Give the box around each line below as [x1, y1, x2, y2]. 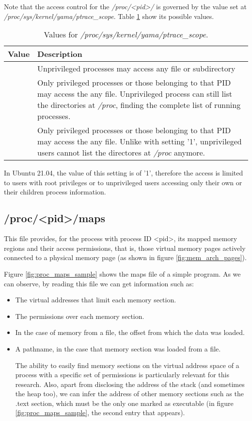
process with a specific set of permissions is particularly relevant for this [15, 369, 229, 380]
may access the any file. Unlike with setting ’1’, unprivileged [37, 136, 242, 147]
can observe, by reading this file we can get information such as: [4, 278, 194, 288]
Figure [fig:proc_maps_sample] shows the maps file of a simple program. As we [4, 268, 241, 279]
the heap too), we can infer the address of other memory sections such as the [15, 388, 244, 399]
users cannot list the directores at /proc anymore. [37, 147, 205, 158]
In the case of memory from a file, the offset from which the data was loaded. [15, 327, 245, 337]
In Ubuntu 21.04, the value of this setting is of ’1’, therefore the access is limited [4, 168, 243, 178]
